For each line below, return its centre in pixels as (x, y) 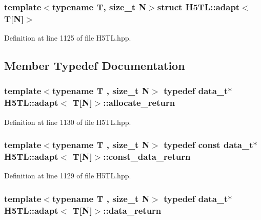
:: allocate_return (139, 103)
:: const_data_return (147, 157)
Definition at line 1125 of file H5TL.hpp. (68, 38)
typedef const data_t (208, 145)
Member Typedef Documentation (95, 66)
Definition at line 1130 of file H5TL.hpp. (68, 122)
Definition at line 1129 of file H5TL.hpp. (68, 176)
